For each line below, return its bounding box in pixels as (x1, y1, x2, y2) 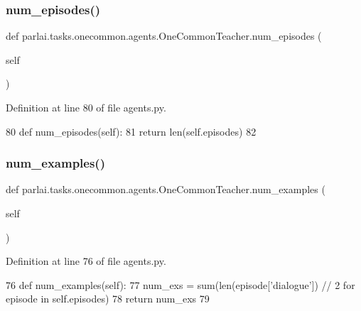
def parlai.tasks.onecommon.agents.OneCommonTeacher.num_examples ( (6, 182, 325, 197)
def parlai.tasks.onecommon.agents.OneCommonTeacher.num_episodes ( (6, 28, 322, 43)
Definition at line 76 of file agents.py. (6, 253, 166, 268)
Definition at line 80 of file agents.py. (6, 100, 166, 114)
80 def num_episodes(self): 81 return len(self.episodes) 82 (6, 124, 257, 138)
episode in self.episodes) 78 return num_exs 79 (6, 291, 210, 306)
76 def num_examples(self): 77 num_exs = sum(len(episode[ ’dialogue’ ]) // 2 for (6, 277, 355, 292)
